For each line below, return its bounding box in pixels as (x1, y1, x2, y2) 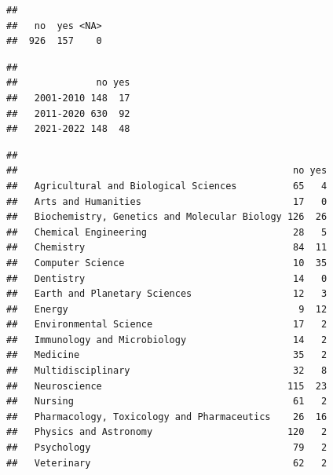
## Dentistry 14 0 (6, 272, 328, 284)
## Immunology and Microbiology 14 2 (6, 334, 328, 345)
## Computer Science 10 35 (6, 257, 328, 269)
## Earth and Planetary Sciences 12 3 (6, 288, 328, 300)
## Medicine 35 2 (6, 349, 328, 361)
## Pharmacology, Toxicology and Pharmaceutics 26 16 (6, 411, 328, 422)
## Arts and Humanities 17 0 (6, 195, 328, 207)
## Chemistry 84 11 (6, 242, 328, 254)
